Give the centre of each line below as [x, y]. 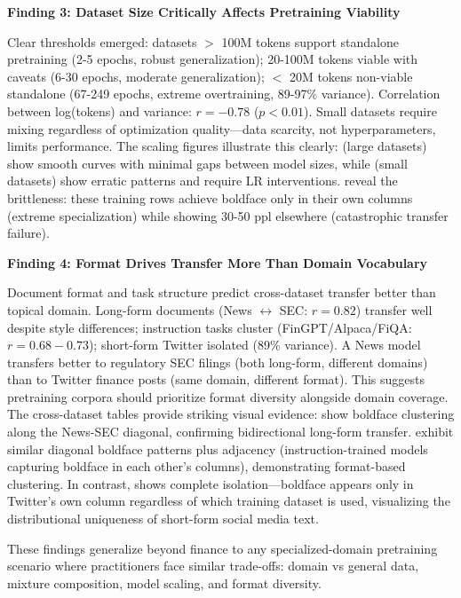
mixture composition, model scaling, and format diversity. [164, 582]
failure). [28, 233]
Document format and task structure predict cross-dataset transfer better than [222, 292]
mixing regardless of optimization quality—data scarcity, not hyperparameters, [222, 128]
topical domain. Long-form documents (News [130, 309]
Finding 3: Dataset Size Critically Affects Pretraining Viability [204, 12]
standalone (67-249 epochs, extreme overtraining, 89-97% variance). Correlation [224, 94]
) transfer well [394, 309]
